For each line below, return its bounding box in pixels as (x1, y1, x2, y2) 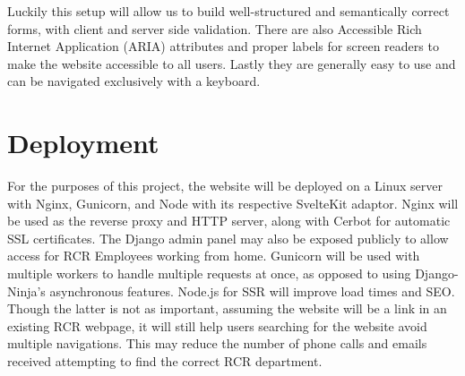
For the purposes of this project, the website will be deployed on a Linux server (7, 176, 443, 195)
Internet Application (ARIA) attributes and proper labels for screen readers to (7, 37, 439, 56)
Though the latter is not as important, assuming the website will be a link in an (7, 299, 447, 318)
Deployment (7, 124, 159, 161)
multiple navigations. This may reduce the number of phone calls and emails (7, 334, 427, 353)
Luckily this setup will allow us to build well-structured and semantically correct (7, 2, 450, 20)
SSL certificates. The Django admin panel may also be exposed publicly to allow (7, 228, 449, 247)
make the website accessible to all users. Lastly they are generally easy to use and (7, 54, 456, 73)
